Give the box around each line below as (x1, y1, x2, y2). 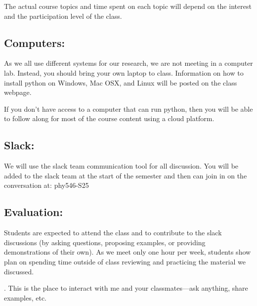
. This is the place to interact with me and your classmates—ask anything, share (4, 283, 248, 293)
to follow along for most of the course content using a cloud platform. (4, 113, 214, 124)
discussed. (4, 266, 34, 276)
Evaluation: (4, 204, 63, 219)
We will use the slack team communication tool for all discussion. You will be (4, 161, 239, 171)
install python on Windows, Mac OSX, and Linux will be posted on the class (4, 77, 237, 87)
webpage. (4, 87, 32, 97)
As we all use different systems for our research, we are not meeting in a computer (4, 58, 253, 68)
